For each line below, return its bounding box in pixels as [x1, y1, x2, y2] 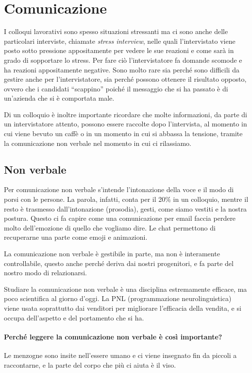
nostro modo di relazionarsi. [4, 267, 87, 278]
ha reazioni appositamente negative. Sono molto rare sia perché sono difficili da [4, 64, 239, 74]
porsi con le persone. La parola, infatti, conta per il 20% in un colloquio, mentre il [4, 194, 249, 204]
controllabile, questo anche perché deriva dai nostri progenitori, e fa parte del [4, 258, 234, 268]
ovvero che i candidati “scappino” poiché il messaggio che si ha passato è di [4, 83, 228, 93]
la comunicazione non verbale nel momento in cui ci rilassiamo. [4, 138, 191, 148]
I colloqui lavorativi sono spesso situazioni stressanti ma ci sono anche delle [4, 26, 228, 36]
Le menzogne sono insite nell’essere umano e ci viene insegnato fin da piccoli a [4, 350, 237, 360]
